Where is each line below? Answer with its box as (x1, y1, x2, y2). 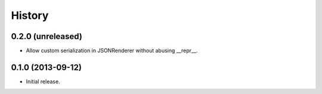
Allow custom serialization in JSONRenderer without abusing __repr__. (26, 47, 198, 54)
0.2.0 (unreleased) (11, 31, 83, 41)
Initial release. (26, 77, 60, 85)
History (11, 9, 49, 22)
